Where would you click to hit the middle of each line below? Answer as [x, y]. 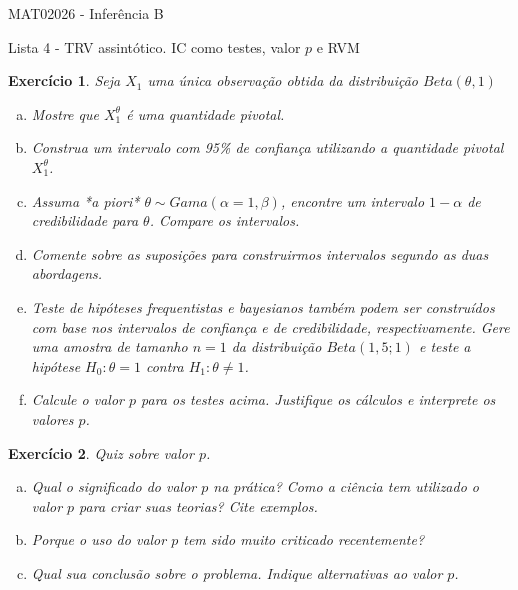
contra [164, 365]
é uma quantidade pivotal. [205, 113]
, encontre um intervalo [352, 200]
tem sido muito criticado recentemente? [304, 539]
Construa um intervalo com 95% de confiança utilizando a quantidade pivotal [267, 147]
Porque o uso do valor [99, 539]
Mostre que [65, 113]
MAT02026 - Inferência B [86, 13]
